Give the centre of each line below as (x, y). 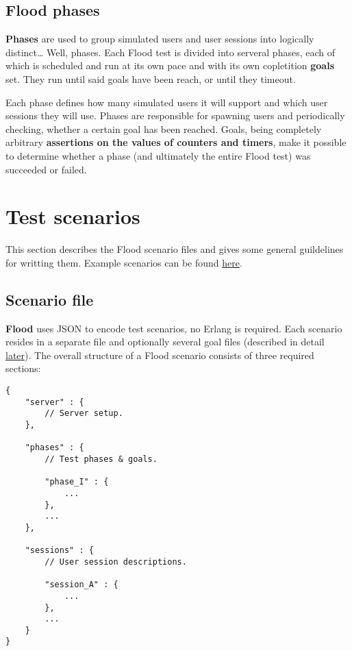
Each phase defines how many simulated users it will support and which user (167, 102)
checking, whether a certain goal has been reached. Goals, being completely (164, 128)
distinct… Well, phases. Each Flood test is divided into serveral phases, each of (171, 52)
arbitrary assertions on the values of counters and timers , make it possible (176, 142)
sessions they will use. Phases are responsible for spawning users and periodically (175, 115)
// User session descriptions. (116, 562)
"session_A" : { (81, 585)
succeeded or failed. (46, 169)
